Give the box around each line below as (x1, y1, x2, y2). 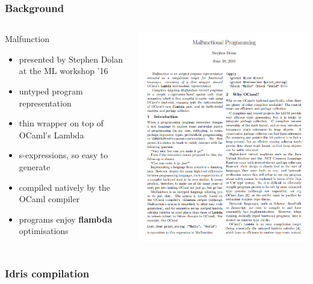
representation (19, 96, 72, 109)
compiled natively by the (19, 181, 111, 193)
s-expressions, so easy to (19, 149, 108, 161)
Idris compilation (5, 265, 90, 280)
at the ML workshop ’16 (19, 64, 108, 77)
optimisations (19, 224, 69, 237)
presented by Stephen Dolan (19, 52, 123, 65)
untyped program (19, 85, 83, 97)
